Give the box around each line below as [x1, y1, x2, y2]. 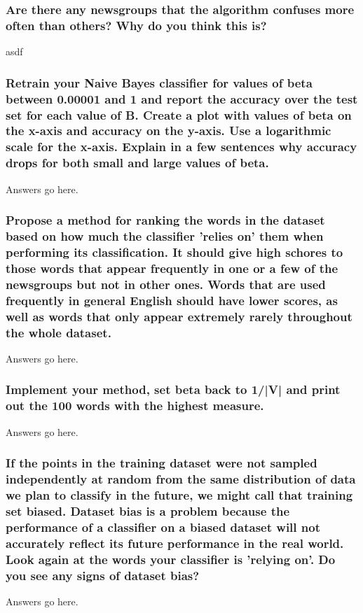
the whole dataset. [6, 323, 111, 341]
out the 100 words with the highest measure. [6, 397, 264, 414]
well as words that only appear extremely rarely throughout [6, 307, 352, 325]
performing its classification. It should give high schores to [6, 243, 343, 260]
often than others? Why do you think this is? [6, 16, 267, 34]
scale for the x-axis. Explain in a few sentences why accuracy [6, 138, 357, 155]
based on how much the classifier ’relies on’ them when [6, 227, 324, 244]
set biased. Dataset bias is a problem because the [6, 502, 290, 519]
